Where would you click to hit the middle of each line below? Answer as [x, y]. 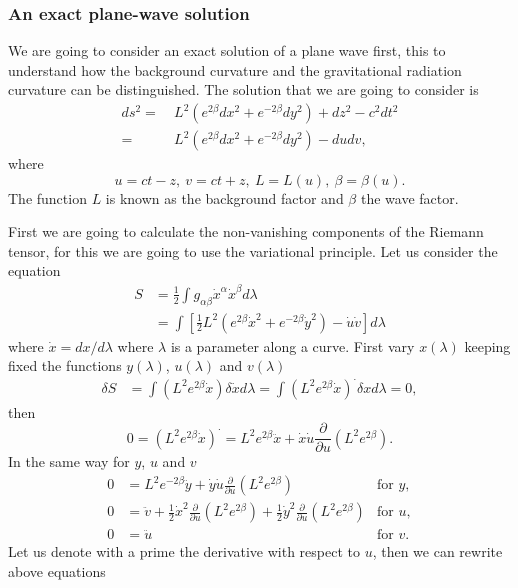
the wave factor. [409, 197]
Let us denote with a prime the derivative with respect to [184, 551]
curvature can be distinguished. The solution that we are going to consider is [243, 89]
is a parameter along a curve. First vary [292, 345]
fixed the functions [65, 365]
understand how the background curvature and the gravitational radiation [235, 69]
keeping [487, 345]
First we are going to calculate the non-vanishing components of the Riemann [246, 231]
